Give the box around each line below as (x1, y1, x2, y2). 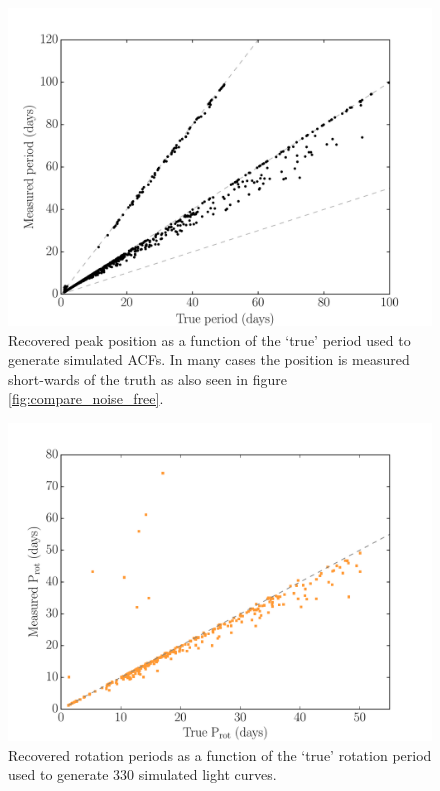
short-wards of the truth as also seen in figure (8, 368, 287, 389)
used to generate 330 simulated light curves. (8, 764, 277, 785)
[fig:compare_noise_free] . (8, 388, 164, 409)
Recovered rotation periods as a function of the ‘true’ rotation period (8, 744, 432, 765)
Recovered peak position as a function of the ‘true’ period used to (8, 329, 411, 350)
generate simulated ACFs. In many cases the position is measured (8, 349, 410, 370)
